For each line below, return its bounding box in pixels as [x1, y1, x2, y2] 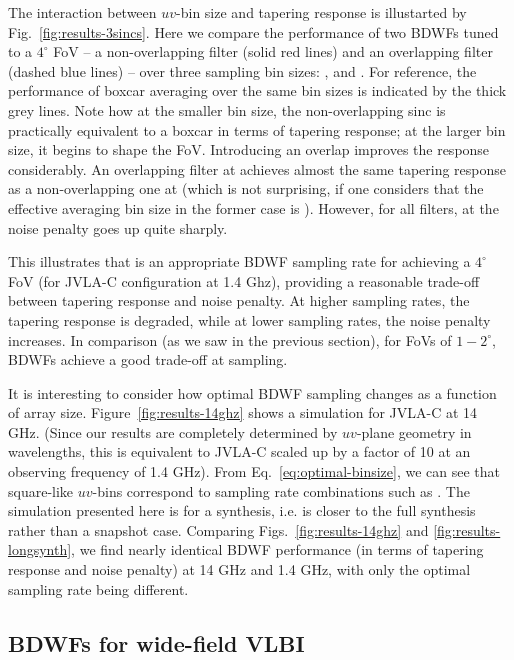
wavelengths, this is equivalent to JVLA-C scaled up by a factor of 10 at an [8, 441, 471, 462]
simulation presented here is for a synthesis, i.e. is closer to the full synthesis [8, 500, 476, 521]
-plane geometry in [356, 421, 472, 442]
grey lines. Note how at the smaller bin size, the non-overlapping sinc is [8, 99, 446, 120]
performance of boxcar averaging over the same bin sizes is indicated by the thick [8, 80, 507, 101]
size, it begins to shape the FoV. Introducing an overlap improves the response [8, 139, 490, 160]
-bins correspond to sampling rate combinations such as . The [92, 480, 470, 501]
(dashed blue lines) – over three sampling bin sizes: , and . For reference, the [8, 60, 477, 81]
